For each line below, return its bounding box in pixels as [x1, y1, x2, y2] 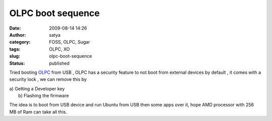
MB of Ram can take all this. [9, 108, 67, 115]
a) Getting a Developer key [9, 85, 65, 91]
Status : [9, 60, 25, 66]
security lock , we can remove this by [9, 76, 87, 82]
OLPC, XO [49, 46, 70, 52]
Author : [9, 32, 26, 38]
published [49, 60, 70, 66]
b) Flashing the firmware [18, 93, 69, 99]
